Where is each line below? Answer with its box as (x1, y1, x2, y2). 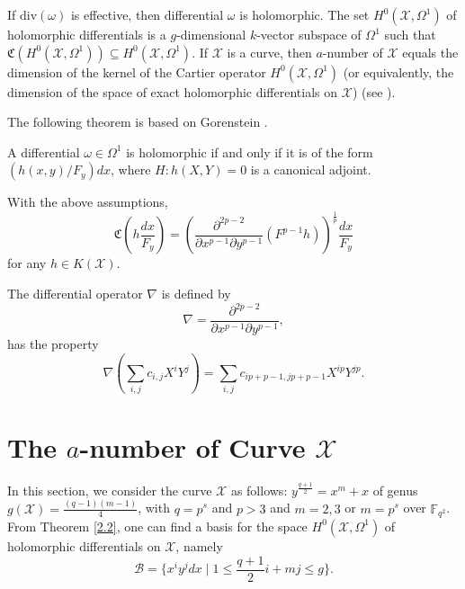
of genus (372, 480, 418, 499)
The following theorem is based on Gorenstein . (7, 112, 268, 131)
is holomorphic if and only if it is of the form (126, 142, 373, 161)
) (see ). (352, 82, 396, 101)
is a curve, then (227, 42, 312, 61)
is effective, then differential (70, 5, 224, 23)
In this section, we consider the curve (7, 480, 212, 499)
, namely (175, 536, 223, 555)
